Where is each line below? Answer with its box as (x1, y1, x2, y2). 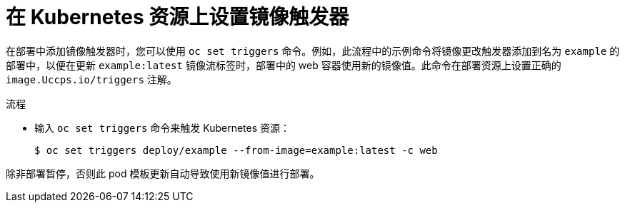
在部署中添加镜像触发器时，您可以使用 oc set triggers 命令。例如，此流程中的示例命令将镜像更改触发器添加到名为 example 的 (6, 44, 620, 57)
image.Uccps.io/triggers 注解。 (6, 73, 177, 85)
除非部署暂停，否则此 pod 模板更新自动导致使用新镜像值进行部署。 (6, 167, 320, 180)
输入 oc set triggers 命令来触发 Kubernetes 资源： (34, 121, 291, 134)
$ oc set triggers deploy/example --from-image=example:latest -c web (34, 144, 438, 156)
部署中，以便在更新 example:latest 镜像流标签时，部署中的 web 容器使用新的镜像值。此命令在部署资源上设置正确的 (6, 58, 561, 71)
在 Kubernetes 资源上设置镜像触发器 (6, 5, 349, 29)
